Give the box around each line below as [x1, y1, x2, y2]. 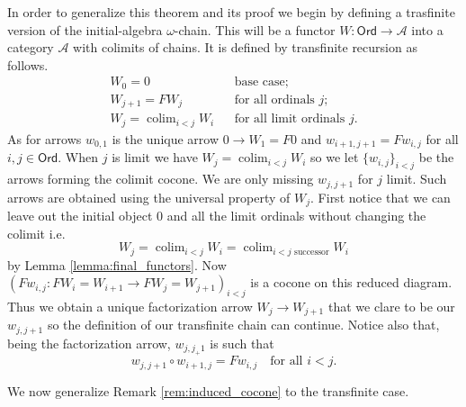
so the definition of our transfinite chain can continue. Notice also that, [47, 315, 440, 334]
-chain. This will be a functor [174, 20, 336, 39]
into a [411, 20, 444, 39]
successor [294, 247, 329, 257]
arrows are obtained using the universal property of [7, 187, 291, 206]
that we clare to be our [327, 297, 455, 316]
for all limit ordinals [234, 113, 345, 126]
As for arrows [7, 129, 82, 148]
